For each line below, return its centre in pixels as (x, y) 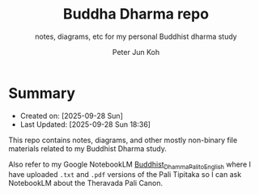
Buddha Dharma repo (136, 14)
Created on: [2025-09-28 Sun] (71, 116)
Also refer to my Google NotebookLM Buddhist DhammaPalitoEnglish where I (129, 165)
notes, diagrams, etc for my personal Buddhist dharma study (136, 36)
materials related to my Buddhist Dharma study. (88, 148)
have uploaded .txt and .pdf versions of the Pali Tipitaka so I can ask (125, 175)
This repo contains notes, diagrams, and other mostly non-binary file (123, 140)
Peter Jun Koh (136, 52)
